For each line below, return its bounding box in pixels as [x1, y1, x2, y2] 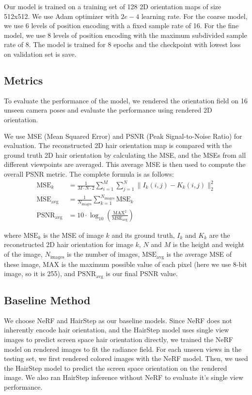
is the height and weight [173, 239, 245, 249]
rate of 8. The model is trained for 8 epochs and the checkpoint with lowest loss [4, 39, 241, 49]
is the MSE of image [43, 230, 104, 240]
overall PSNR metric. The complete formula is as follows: [4, 168, 174, 179]
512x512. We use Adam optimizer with [4, 11, 119, 21]
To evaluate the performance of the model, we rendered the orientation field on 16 [4, 95, 248, 105]
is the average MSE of [166, 249, 232, 259]
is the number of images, [66, 249, 140, 259]
